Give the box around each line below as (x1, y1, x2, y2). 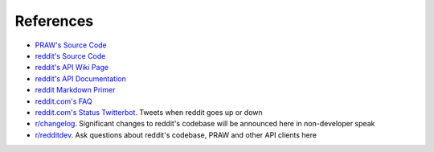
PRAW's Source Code (35, 40, 108, 50)
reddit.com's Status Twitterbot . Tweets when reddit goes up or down (35, 107, 263, 117)
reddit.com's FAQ (35, 97, 92, 106)
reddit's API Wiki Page (35, 63, 108, 72)
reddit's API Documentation (35, 73, 126, 84)
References (14, 12, 94, 30)
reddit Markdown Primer (35, 85, 116, 95)
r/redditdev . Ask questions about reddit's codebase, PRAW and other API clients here (35, 129, 317, 140)
